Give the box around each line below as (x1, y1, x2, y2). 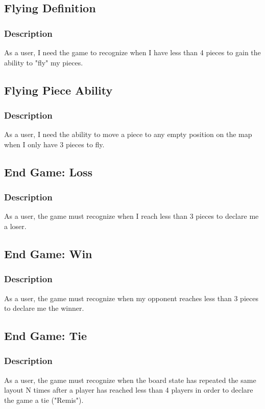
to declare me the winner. (4, 303, 84, 313)
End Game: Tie (4, 328, 87, 344)
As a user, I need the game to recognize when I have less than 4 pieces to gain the (4, 47, 261, 57)
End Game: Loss (4, 164, 93, 179)
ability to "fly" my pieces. (4, 57, 83, 67)
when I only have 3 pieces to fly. (4, 139, 105, 149)
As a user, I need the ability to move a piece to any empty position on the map (4, 129, 252, 140)
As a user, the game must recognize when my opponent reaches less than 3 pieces (4, 292, 258, 303)
